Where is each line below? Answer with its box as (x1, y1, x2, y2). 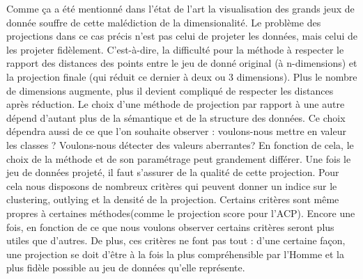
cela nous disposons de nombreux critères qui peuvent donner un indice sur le (6, 178, 337, 193)
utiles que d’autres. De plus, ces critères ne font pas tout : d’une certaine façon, (6, 233, 346, 248)
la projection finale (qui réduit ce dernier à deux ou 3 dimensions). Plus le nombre (6, 69, 357, 83)
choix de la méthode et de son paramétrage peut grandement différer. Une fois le (6, 151, 351, 166)
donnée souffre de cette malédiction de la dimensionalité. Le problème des (6, 15, 321, 29)
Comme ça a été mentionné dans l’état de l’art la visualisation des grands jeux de (6, 1, 355, 15)
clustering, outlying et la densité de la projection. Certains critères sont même (6, 192, 339, 207)
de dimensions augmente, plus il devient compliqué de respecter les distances (6, 83, 334, 97)
